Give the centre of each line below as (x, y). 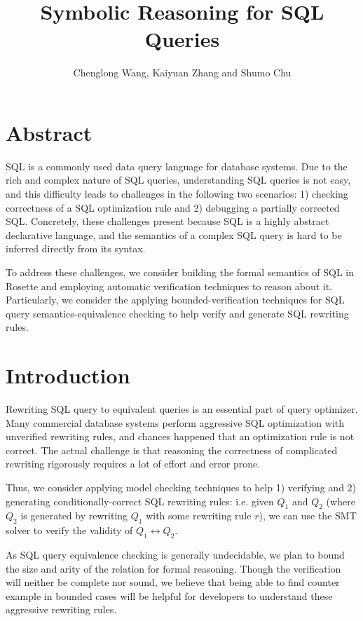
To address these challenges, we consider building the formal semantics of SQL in (180, 272)
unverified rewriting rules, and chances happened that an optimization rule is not (180, 436)
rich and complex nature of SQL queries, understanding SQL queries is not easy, (178, 180)
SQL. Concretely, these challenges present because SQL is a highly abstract (167, 221)
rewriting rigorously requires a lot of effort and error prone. (133, 464)
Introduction (68, 375)
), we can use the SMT (308, 516)
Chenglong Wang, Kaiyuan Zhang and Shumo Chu (182, 73)
